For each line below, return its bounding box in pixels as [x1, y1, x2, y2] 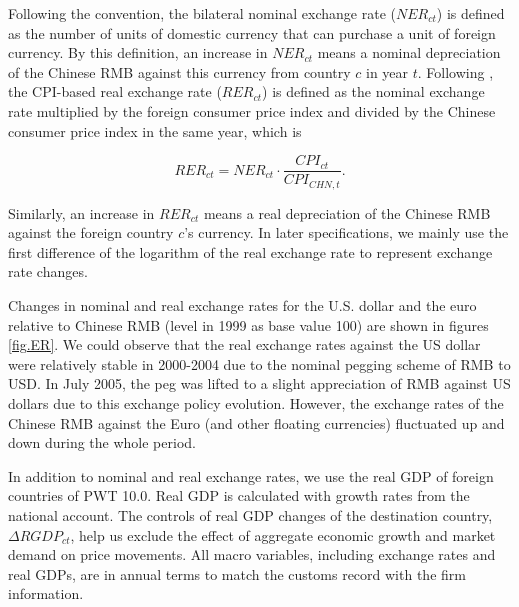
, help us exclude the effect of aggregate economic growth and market [70, 524, 496, 545]
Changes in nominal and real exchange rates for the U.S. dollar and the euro [8, 295, 477, 316]
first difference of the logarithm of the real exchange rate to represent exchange [8, 241, 493, 262]
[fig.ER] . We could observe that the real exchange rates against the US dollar [8, 334, 481, 355]
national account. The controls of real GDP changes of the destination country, [8, 504, 493, 525]
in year [366, 61, 409, 82]
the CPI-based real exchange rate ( [8, 81, 222, 102]
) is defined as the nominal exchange [262, 81, 485, 102]
